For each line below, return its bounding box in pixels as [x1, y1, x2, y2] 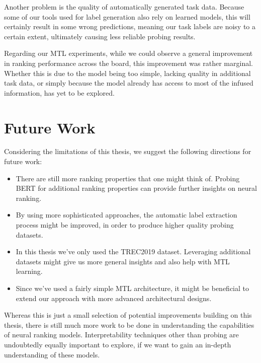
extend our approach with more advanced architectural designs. [16, 293, 212, 303]
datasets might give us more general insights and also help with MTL [16, 256, 230, 266]
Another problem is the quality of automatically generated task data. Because [4, 2, 244, 12]
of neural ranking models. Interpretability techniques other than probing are [4, 329, 239, 340]
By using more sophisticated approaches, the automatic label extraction [16, 209, 237, 220]
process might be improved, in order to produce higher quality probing [16, 220, 234, 230]
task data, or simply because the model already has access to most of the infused [4, 78, 253, 88]
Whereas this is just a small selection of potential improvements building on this [4, 310, 252, 320]
